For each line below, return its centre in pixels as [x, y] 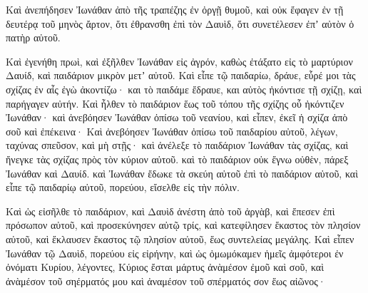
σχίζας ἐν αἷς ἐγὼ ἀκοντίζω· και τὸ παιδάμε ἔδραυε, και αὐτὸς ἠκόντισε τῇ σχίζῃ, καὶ [184, 89]
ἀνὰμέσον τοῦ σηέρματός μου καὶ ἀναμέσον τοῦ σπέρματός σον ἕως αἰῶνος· [166, 281]
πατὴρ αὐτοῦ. [33, 37]
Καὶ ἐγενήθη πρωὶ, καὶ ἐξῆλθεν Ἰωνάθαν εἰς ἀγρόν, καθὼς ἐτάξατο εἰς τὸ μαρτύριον [179, 61]
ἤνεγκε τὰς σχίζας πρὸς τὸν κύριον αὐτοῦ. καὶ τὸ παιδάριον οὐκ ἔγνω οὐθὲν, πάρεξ [177, 159]
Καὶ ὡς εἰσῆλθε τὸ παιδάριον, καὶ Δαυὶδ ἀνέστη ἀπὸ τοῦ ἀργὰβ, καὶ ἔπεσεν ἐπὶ [170, 211]
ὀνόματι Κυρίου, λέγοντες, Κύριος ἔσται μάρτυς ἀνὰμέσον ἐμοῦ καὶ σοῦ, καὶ [165, 267]
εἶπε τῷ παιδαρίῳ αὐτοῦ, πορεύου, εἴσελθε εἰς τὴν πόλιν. [123, 187]
